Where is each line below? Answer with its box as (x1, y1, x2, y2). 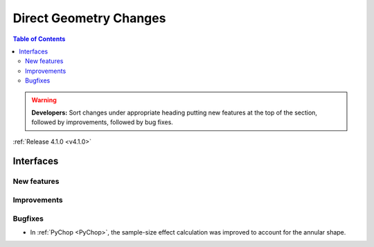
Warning (31, 96, 57, 104)
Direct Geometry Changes (12, 10, 166, 26)
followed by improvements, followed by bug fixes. (31, 118, 173, 126)
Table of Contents (12, 35, 66, 43)
